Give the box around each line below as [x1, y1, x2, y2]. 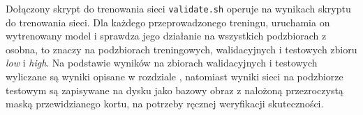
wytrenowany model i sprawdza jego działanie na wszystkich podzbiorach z [6, 28, 327, 43]
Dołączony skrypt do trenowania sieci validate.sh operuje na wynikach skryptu [6, 1, 351, 15]
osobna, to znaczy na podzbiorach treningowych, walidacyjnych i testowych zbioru [6, 42, 357, 56]
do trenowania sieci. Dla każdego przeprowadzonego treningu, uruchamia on [6, 15, 330, 29]
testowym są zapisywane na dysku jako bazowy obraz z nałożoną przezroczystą [6, 82, 343, 97]
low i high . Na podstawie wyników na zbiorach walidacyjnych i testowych [6, 55, 318, 70]
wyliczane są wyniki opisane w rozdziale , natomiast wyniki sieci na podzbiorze [6, 69, 343, 84]
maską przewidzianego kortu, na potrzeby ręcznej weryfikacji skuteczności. [6, 96, 324, 111]
